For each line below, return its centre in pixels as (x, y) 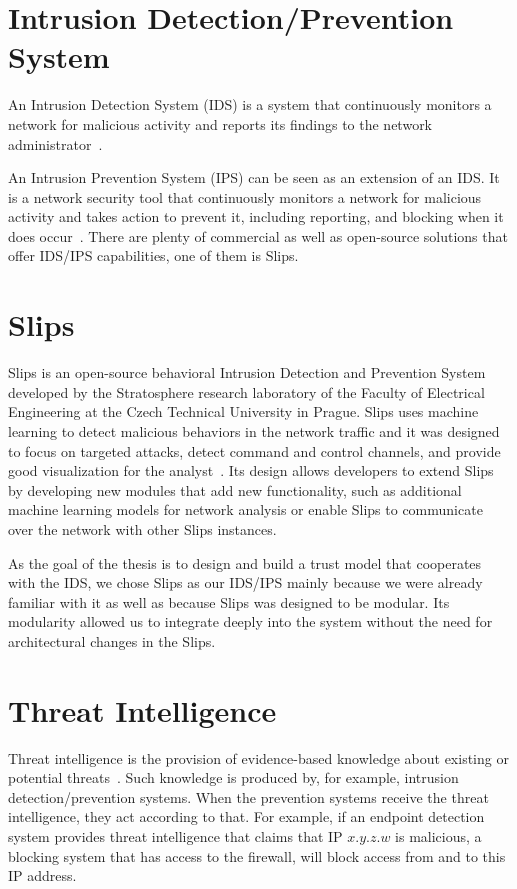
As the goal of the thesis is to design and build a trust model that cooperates (245, 562)
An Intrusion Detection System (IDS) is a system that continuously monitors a (250, 104)
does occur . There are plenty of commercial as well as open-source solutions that (258, 235)
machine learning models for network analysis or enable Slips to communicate (245, 509)
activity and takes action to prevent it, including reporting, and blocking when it (256, 216)
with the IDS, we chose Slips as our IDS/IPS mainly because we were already (245, 582)
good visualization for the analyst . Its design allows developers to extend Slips (251, 470)
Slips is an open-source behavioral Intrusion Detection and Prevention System (247, 372)
